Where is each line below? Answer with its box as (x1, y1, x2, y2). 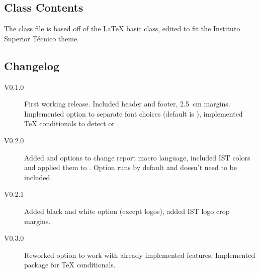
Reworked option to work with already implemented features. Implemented (24, 249, 255, 260)
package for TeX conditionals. (24, 259, 116, 270)
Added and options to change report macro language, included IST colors (24, 152, 250, 162)
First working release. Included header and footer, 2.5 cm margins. (24, 98, 230, 109)
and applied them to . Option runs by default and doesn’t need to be (24, 162, 237, 173)
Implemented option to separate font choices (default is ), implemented (24, 108, 243, 119)
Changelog (4, 58, 60, 73)
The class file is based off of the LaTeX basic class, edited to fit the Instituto (4, 23, 240, 34)
